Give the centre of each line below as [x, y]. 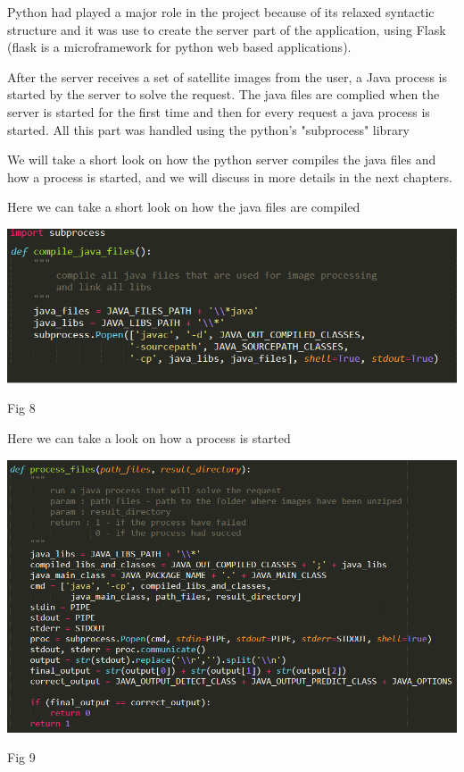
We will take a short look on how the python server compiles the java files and [222, 159]
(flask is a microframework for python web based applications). [179, 47]
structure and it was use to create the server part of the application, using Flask [227, 29]
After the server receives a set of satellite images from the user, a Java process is [227, 76]
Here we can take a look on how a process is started [149, 437]
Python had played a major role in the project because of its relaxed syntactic [221, 12]
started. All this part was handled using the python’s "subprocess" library [208, 129]
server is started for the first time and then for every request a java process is [219, 111]
